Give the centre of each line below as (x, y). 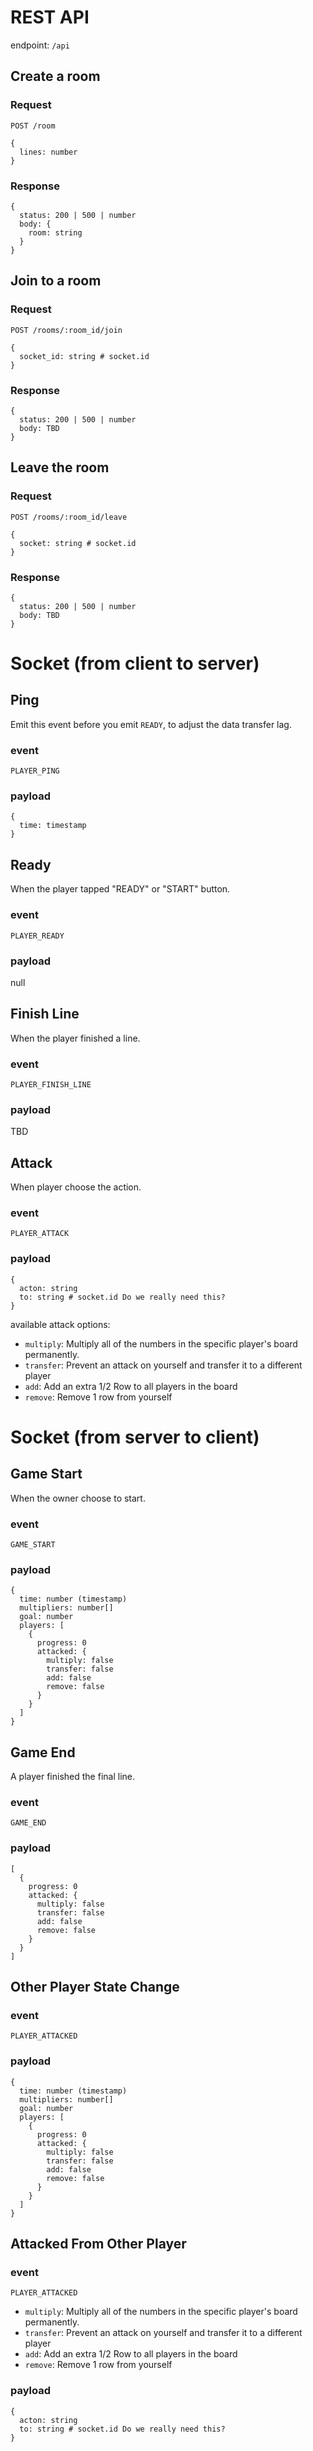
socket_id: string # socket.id (84, 356)
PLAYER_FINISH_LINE (51, 1085)
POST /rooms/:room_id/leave (69, 517)
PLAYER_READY (37, 936)
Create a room (55, 76)
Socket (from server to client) (135, 1437)
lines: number (48, 152)
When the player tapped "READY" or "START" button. (120, 889)
